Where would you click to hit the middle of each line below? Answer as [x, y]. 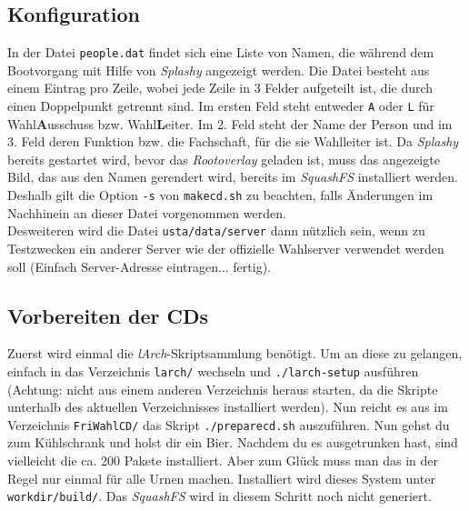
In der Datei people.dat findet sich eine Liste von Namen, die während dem [221, 52]
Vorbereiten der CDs [108, 315]
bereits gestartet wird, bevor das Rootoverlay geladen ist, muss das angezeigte [224, 159]
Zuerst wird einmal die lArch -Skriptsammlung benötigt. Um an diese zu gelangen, [235, 353]
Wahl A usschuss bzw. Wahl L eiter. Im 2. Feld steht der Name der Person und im [230, 123]
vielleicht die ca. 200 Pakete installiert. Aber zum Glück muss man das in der [223, 461]
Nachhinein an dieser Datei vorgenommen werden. [147, 212]
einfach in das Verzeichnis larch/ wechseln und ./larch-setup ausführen [213, 371]
